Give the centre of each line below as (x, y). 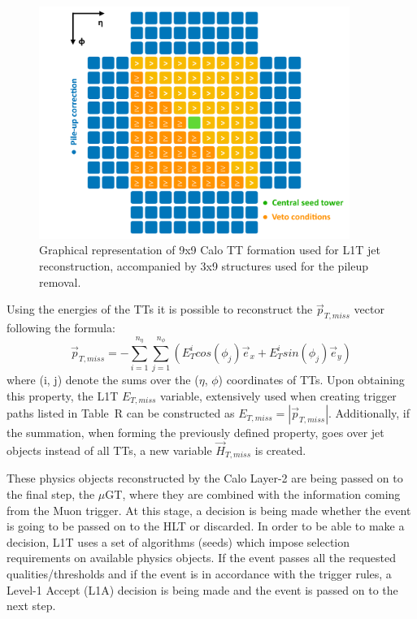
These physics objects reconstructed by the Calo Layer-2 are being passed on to (205, 478)
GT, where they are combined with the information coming (253, 494)
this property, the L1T (63, 395)
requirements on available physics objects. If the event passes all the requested (202, 558)
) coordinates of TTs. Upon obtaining (311, 380)
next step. (31, 606)
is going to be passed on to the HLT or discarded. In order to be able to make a (206, 526)
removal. (60, 281)
